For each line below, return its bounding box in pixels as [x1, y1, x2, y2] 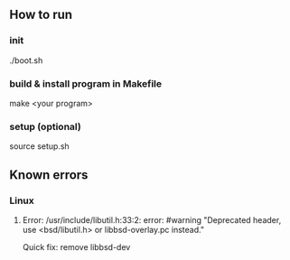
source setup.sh [9, 141, 70, 152]
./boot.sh [9, 54, 43, 66]
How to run [9, 7, 73, 23]
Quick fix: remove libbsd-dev [22, 241, 131, 252]
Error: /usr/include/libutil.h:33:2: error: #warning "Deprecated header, [22, 214, 282, 225]
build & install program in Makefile [9, 77, 163, 89]
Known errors [9, 167, 89, 182]
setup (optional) [9, 120, 81, 133]
